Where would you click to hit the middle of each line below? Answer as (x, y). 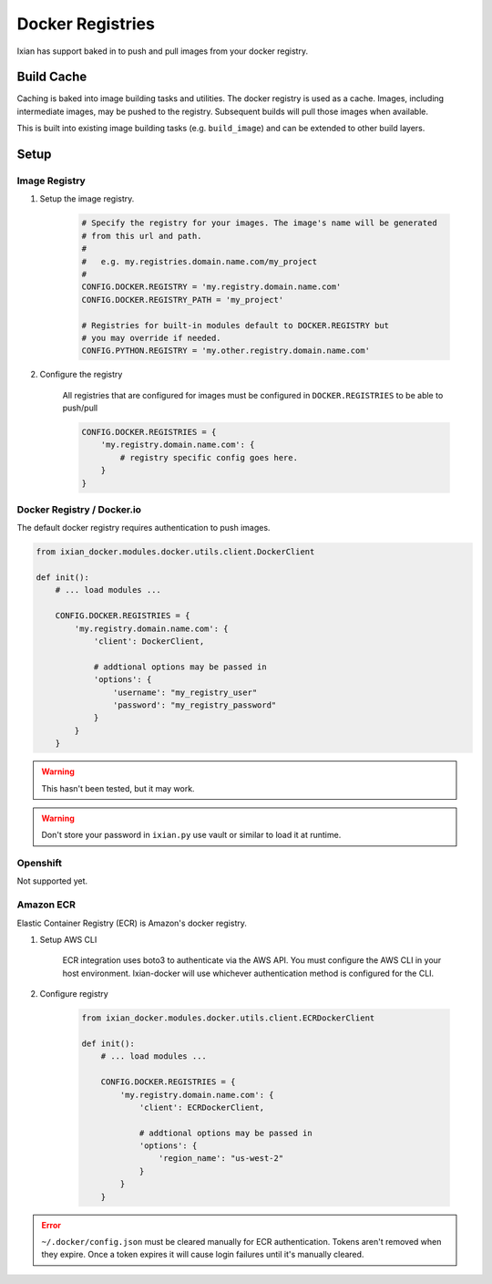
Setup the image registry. (87, 199)
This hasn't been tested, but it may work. (118, 788)
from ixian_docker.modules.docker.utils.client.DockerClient (175, 552)
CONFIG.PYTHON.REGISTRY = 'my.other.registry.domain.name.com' (226, 351)
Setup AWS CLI (68, 940)
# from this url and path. (142, 236)
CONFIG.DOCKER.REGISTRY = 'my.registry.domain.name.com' (211, 287)
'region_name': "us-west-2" (221, 1159)
